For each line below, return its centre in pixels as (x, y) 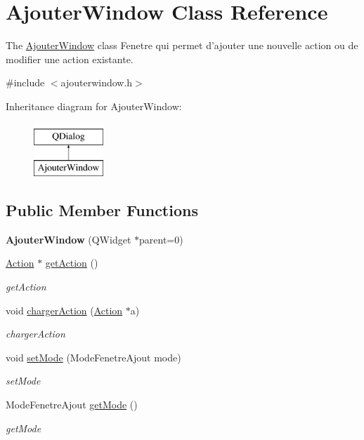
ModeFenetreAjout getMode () (72, 405)
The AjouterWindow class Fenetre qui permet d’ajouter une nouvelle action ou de (182, 45)
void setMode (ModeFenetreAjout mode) (93, 357)
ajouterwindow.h (97, 82)
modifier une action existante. (70, 59)
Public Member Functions (102, 210)
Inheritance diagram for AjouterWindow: (94, 106)
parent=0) (161, 239)
